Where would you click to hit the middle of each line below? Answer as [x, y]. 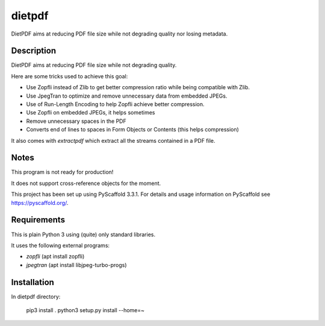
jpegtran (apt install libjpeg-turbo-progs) [76, 265]
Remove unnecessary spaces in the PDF [76, 121]
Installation [32, 282]
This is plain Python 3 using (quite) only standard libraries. [83, 234]
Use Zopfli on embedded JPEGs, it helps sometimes [91, 113]
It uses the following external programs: [60, 245]
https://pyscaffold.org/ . [40, 202]
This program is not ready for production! [62, 172]
